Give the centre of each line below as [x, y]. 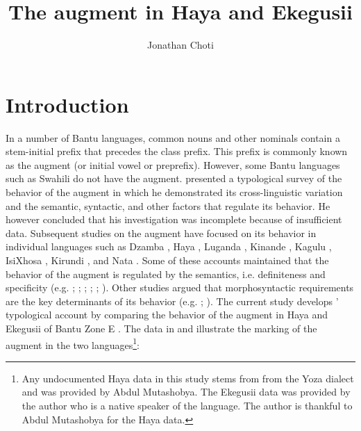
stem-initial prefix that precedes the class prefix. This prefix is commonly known [177, 151]
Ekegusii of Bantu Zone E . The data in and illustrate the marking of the [161, 328]
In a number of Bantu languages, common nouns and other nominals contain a [173, 137]
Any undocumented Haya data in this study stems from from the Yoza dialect [188, 378]
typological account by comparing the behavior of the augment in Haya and [167, 315]
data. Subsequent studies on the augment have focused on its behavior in [161, 233]
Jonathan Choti [180, 45]
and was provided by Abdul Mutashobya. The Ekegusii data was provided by [186, 392]
